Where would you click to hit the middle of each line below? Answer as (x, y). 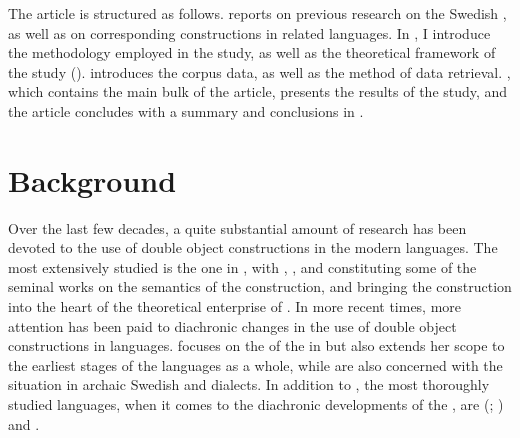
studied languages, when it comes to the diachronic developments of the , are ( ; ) (256, 404)
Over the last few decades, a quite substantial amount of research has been (237, 227)
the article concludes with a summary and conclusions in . (186, 110)
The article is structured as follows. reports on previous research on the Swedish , (257, 13)
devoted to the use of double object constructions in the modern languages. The (253, 247)
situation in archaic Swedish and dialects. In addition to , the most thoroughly (249, 384)
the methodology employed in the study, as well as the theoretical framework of (252, 52)
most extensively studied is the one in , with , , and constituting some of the (242, 266)
